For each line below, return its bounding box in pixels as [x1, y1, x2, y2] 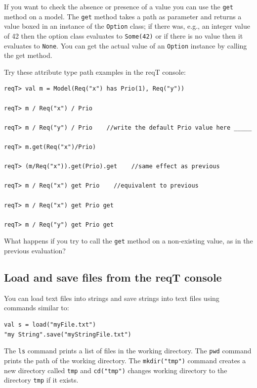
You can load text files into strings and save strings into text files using [4, 292, 219, 303]
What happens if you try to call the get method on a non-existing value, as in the [4, 236, 253, 246]
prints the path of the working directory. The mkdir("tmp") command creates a [4, 355, 246, 365]
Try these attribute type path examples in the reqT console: [4, 66, 186, 77]
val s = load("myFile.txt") [4, 321, 96, 329]
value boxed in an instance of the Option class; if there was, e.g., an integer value [4, 21, 250, 31]
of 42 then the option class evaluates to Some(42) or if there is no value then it [4, 30, 243, 41]
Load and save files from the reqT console [4, 270, 222, 285]
